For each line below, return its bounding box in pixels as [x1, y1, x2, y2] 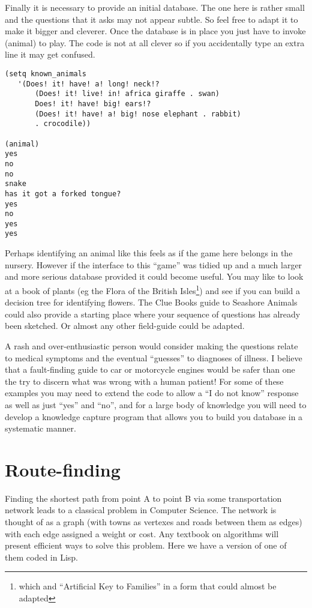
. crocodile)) [35, 119, 91, 128]
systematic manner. [5, 422, 76, 435]
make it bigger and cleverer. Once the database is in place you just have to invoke [5, 25, 306, 37]
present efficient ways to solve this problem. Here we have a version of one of [5, 539, 287, 552]
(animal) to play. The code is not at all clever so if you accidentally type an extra [5, 36, 305, 49]
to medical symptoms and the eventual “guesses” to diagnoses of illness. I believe [5, 351, 302, 364]
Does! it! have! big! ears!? [35, 99, 151, 108]
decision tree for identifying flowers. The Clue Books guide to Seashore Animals [5, 296, 298, 309]
